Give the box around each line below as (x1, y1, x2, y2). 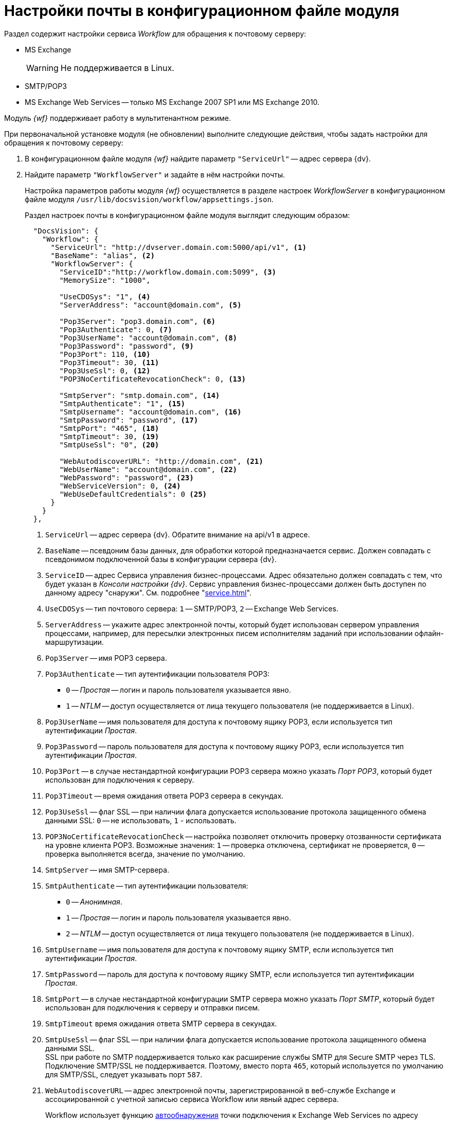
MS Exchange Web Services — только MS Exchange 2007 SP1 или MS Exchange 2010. (25, 97, 320, 106)
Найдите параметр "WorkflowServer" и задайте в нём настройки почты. (25, 170, 285, 179)
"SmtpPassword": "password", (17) (59, 415, 199, 424)
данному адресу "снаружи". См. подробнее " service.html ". (45, 588, 252, 597)
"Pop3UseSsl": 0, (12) (59, 366, 151, 375)
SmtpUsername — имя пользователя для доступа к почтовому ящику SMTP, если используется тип (45, 945, 394, 954)
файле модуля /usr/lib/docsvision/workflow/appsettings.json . (25, 194, 274, 204)
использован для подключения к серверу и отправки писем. (45, 1003, 260, 1012)
